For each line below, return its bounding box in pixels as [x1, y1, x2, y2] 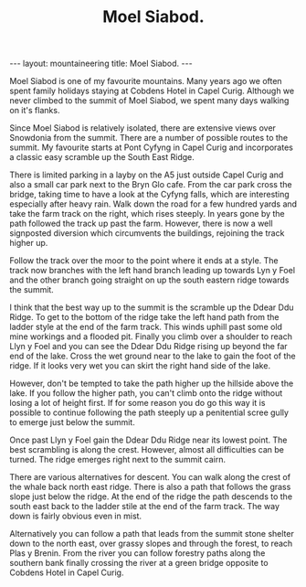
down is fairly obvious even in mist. [9, 510, 142, 522]
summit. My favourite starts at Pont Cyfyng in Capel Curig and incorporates [9, 142, 294, 153]
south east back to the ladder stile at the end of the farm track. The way [9, 501, 280, 512]
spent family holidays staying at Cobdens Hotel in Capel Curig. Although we [9, 85, 295, 97]
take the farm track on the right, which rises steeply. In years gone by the [9, 208, 285, 219]
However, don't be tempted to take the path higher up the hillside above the [9, 378, 294, 390]
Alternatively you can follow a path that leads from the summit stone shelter [9, 528, 294, 539]
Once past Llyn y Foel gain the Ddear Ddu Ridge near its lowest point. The [9, 434, 288, 445]
